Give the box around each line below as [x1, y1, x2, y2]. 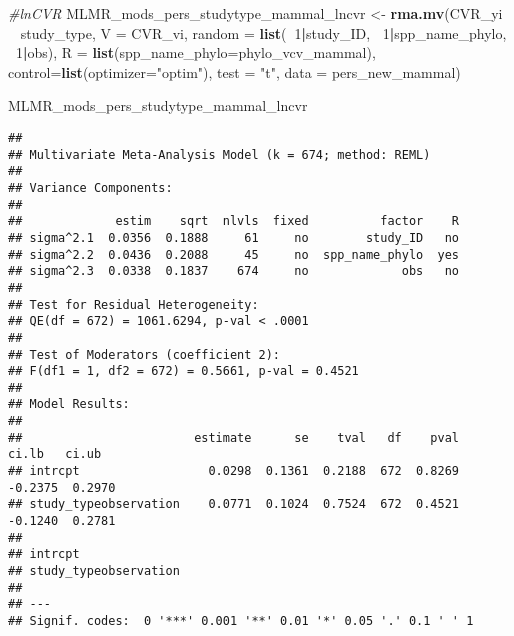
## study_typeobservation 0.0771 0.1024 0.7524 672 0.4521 [8, 497, 460, 512]
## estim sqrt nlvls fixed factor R [8, 214, 460, 229]
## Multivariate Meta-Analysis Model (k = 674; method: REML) [8, 147, 431, 162]
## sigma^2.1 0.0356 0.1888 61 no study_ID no [8, 230, 460, 245]
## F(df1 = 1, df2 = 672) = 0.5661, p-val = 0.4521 [8, 364, 359, 379]
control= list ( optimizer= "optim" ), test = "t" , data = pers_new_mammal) [8, 61, 461, 82]
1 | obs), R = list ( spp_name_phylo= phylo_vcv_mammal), [16, 42, 376, 63]
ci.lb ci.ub [8, 447, 102, 462]
